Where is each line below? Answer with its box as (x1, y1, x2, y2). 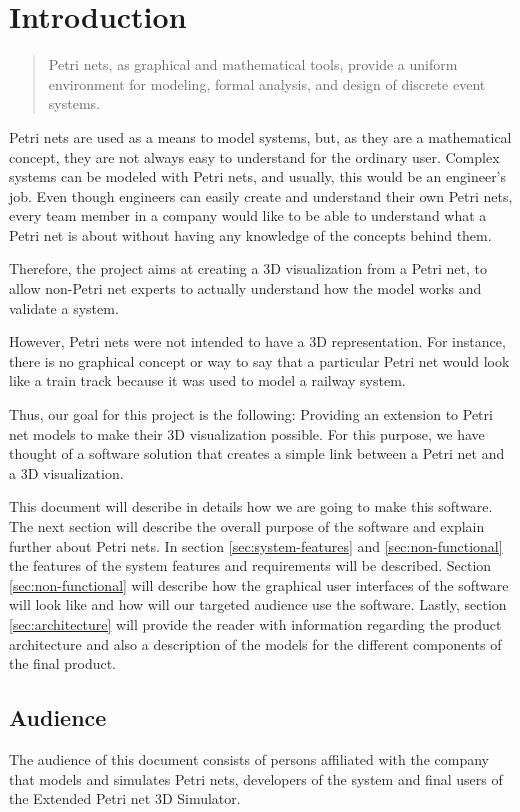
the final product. (9, 653, 117, 674)
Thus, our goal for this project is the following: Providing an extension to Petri (9, 404, 493, 425)
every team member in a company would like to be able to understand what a (9, 205, 487, 226)
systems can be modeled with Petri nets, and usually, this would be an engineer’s (9, 166, 507, 187)
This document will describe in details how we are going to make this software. (9, 496, 493, 517)
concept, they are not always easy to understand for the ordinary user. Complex (9, 146, 500, 167)
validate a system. (9, 297, 119, 318)
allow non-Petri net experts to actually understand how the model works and (9, 278, 482, 299)
